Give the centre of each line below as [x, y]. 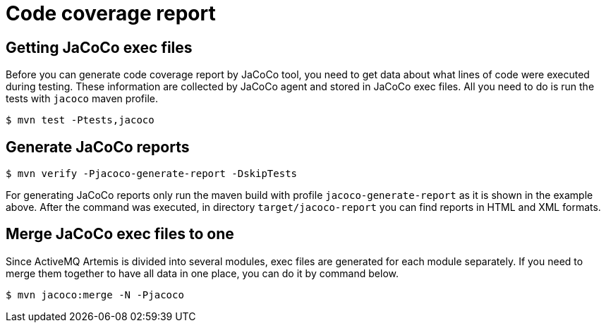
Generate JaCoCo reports [98, 147]
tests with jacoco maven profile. [82, 99]
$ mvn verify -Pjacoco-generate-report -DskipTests [152, 174]
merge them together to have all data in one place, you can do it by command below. [202, 273]
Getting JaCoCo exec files [99, 47]
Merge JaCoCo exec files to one [120, 234]
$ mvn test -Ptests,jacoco [80, 120]
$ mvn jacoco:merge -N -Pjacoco [95, 294]
